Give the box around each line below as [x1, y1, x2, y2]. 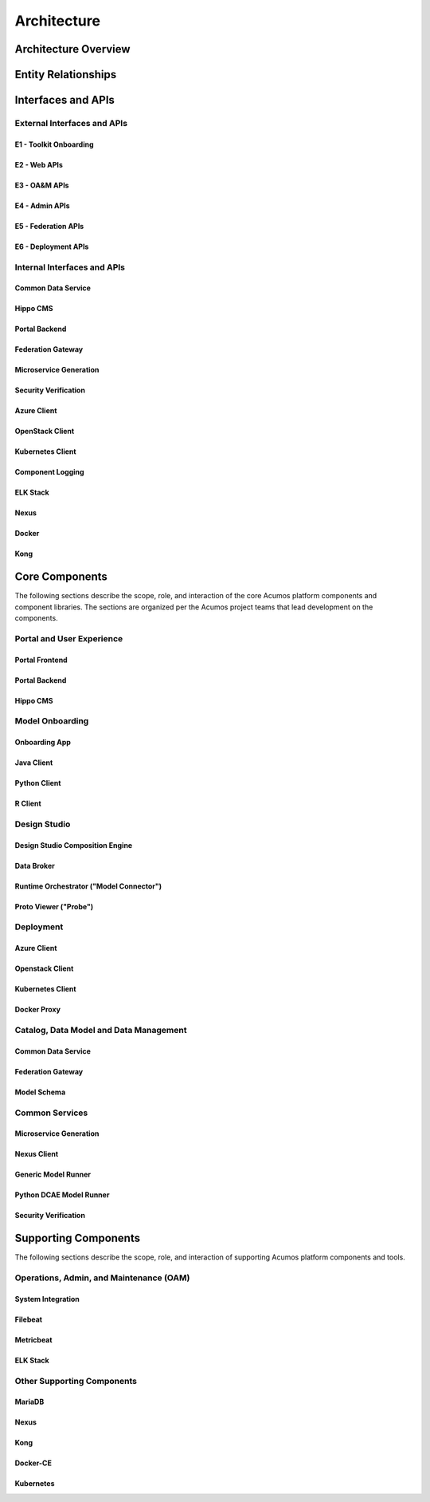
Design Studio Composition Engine [14, 840, 133, 850]
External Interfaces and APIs [14, 117, 127, 128]
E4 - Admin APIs [14, 200, 71, 211]
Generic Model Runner [14, 1169, 92, 1180]
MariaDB [14, 1397, 45, 1407]
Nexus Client [14, 1149, 59, 1159]
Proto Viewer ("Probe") [14, 901, 94, 911]
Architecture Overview [14, 42, 131, 56]
